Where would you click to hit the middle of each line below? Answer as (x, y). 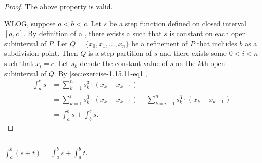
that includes (217, 43)
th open (213, 63)
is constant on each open (208, 33)
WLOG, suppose (30, 23)
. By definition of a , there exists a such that (92, 33)
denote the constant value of (124, 63)
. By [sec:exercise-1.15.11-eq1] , (101, 73)
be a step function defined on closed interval (178, 23)
